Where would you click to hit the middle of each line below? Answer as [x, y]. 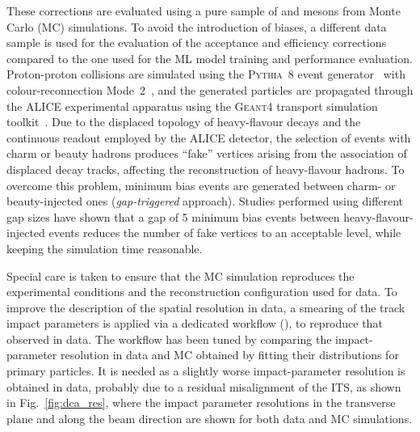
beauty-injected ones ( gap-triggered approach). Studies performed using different [205, 201]
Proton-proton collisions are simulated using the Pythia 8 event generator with [206, 74]
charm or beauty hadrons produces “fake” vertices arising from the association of [207, 153]
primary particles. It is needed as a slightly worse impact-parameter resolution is [206, 371]
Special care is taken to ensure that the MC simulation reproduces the [181, 275]
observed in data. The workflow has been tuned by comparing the [169, 339]
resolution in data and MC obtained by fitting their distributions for [229, 355]
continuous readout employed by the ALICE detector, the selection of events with [209, 137]
